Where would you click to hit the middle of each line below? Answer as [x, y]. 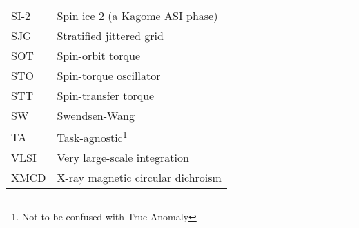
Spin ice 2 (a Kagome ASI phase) [137, 15]
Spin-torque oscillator [109, 75]
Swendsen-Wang [96, 115]
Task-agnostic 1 [92, 137]
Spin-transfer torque [106, 95]
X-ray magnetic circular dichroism [139, 178]
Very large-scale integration [123, 158]
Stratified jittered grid [110, 35]
